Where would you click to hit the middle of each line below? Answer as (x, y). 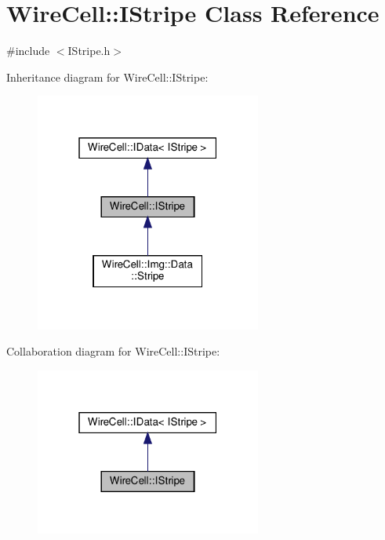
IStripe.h (89, 51)
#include (28, 51)
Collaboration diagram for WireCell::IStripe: (113, 351)
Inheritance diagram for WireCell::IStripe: (107, 77)
